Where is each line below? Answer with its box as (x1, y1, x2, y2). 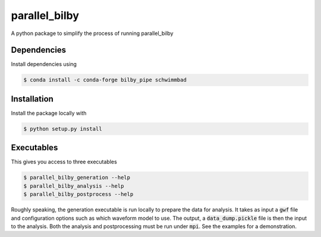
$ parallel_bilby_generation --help (23, 174, 131, 181)
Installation (11, 94, 53, 104)
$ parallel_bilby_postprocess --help (23, 191, 134, 198)
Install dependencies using (11, 61, 77, 68)
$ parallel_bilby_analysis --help (23, 182, 124, 189)
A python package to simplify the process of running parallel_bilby (11, 30, 174, 37)
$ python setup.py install (23, 125, 102, 132)
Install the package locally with (11, 109, 87, 116)
